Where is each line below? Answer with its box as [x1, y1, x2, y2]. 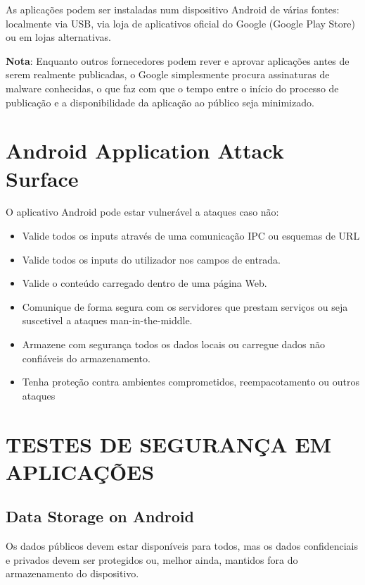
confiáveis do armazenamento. [22, 350, 151, 365]
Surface [6, 164, 79, 192]
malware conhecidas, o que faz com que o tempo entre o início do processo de [6, 80, 339, 95]
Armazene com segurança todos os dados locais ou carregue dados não [22, 337, 326, 352]
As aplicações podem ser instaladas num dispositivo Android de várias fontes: [6, 2, 340, 16]
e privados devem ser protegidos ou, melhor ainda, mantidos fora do [6, 552, 298, 567]
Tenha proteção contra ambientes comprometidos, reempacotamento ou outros [22, 374, 359, 389]
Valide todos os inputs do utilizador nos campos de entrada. [22, 252, 281, 266]
